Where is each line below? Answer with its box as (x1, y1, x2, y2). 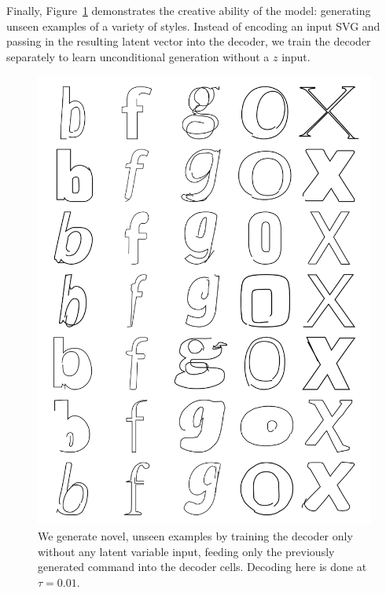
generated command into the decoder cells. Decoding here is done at (38, 558, 367, 575)
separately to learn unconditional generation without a (6, 48, 270, 64)
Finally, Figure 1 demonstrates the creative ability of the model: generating (6, 2, 371, 18)
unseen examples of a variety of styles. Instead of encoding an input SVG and (6, 17, 380, 34)
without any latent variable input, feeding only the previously (38, 543, 335, 559)
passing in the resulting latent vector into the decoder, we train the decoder (6, 33, 371, 49)
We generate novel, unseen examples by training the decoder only (38, 528, 353, 544)
